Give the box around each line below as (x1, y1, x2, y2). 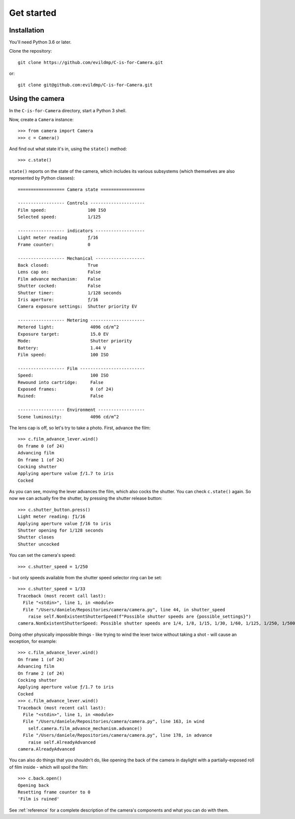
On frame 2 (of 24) (18, 670, 65, 676)
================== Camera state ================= (18, 187, 145, 192)
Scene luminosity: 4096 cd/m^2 (18, 414, 119, 419)
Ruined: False (18, 393, 104, 399)
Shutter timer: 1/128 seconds (18, 290, 122, 295)
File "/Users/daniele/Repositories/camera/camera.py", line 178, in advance (23, 732, 212, 738)
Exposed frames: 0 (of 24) (18, 386, 114, 392)
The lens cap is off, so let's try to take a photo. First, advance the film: (9, 425, 151, 431)
